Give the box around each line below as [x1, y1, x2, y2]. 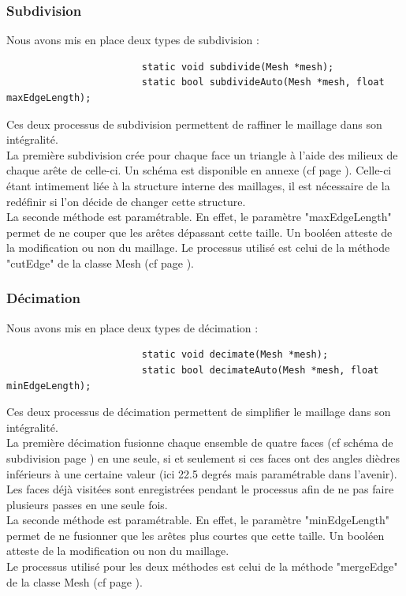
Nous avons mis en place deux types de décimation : [6, 319, 259, 335]
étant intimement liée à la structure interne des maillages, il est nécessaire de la [6, 177, 390, 193]
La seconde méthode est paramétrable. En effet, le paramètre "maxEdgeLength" [6, 208, 392, 225]
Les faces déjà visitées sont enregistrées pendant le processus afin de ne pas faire [6, 481, 394, 497]
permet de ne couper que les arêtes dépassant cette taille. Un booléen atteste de [6, 223, 393, 240]
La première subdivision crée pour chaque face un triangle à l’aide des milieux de [6, 146, 398, 163]
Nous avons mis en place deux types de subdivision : [6, 32, 259, 48]
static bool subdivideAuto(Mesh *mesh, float [141, 77, 385, 88]
